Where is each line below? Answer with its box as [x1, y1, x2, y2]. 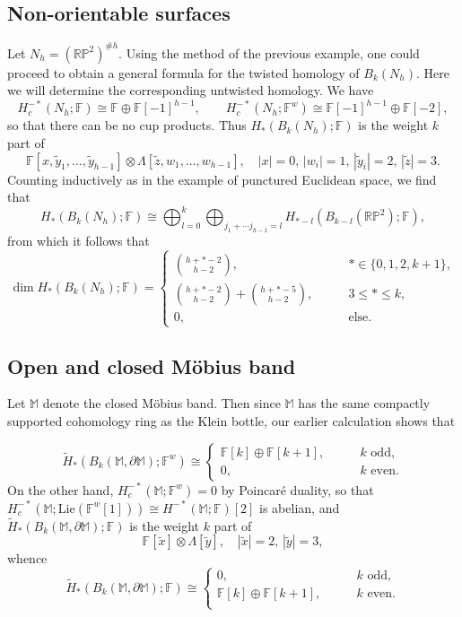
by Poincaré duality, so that [221, 480, 374, 499]
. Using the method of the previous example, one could [118, 43, 420, 62]
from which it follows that [7, 231, 150, 250]
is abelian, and [259, 498, 340, 517]
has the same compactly [298, 394, 431, 413]
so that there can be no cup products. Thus [7, 116, 247, 135]
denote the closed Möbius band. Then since [42, 394, 281, 413]
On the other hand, [7, 480, 114, 499]
